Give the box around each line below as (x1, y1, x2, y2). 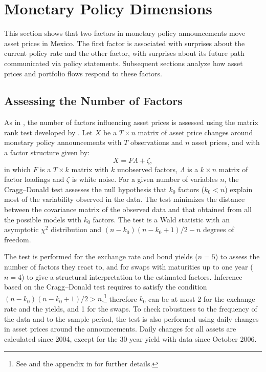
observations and (130, 137, 183, 148)
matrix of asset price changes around (138, 127, 253, 137)
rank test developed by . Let (4, 127, 93, 137)
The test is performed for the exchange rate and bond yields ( (4, 251, 198, 262)
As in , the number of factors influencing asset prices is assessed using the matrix (4, 117, 258, 128)
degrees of (203, 224, 234, 235)
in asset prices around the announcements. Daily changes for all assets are (4, 323, 236, 334)
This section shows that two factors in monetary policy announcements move (4, 28, 246, 38)
